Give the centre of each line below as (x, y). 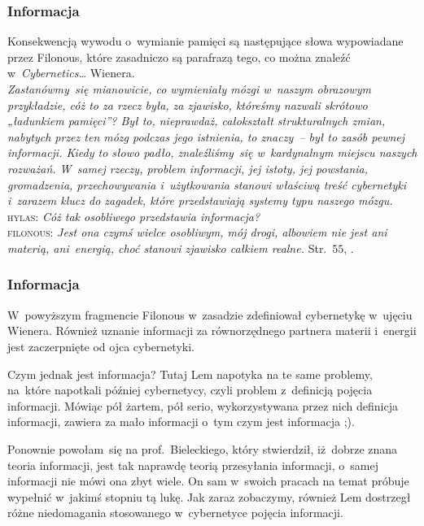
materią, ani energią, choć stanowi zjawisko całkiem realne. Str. (167, 248)
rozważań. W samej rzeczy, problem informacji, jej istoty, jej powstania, (188, 168)
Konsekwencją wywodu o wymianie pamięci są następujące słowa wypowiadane (205, 41)
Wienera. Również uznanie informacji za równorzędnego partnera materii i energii (212, 330)
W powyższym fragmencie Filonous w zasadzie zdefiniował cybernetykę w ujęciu (210, 314)
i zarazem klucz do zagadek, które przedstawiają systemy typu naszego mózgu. (200, 200)
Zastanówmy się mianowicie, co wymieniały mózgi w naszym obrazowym (189, 89)
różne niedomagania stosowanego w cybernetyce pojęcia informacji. (175, 513)
